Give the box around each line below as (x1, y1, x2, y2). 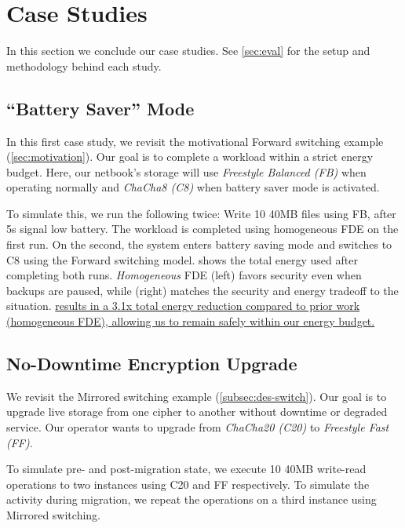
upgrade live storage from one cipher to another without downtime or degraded (6, 403, 388, 420)
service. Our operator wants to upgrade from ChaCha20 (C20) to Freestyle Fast (6, 419, 389, 435)
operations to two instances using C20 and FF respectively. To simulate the (6, 475, 370, 492)
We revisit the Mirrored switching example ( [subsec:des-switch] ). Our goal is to (6, 388, 387, 404)
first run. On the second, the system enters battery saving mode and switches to (6, 236, 392, 253)
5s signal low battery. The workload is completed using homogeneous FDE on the (6, 220, 399, 237)
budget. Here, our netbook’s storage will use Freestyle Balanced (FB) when (6, 163, 367, 180)
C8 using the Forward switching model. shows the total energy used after (6, 251, 358, 268)
